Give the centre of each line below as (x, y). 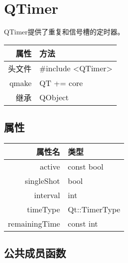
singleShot (42, 180)
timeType (43, 209)
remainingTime (34, 223)
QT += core (61, 83)
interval (47, 195)
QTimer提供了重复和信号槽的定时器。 (64, 32)
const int (83, 223)
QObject (54, 97)
